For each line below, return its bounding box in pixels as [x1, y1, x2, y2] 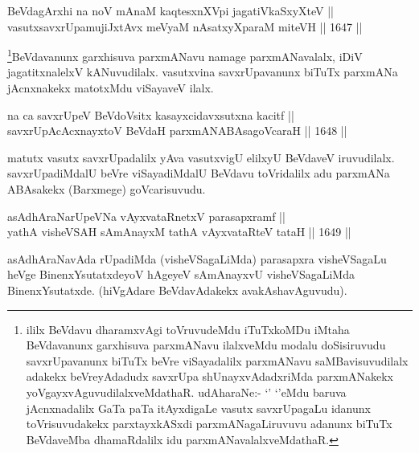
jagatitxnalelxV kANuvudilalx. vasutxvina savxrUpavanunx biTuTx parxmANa [7, 63, 398, 80]
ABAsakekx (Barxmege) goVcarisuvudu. [7, 181, 206, 197]
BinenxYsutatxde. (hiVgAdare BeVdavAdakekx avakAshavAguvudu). [7, 281, 347, 298]
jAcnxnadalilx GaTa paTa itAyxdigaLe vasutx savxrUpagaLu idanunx [26, 399, 371, 416]
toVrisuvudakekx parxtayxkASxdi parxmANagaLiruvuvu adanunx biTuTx [26, 415, 392, 432]
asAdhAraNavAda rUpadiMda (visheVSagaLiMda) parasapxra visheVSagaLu [7, 250, 387, 267]
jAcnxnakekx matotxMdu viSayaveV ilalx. [7, 80, 214, 96]
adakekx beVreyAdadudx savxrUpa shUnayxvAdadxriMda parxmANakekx [26, 368, 393, 385]
